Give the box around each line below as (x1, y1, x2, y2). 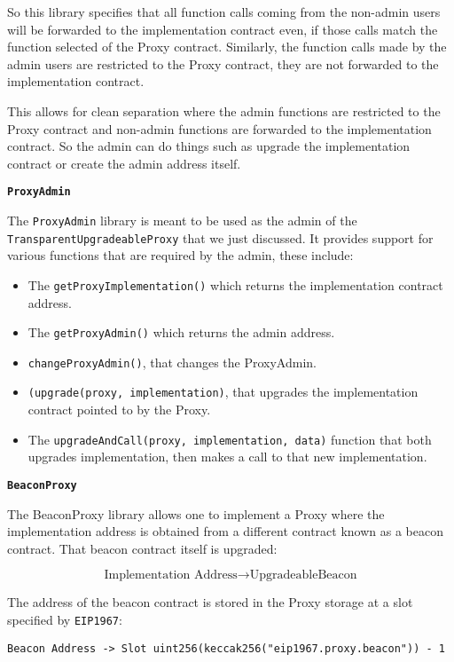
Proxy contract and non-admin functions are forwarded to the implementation (7, 119, 432, 138)
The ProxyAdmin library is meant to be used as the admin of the (7, 211, 357, 229)
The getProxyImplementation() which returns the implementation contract (27, 275, 443, 294)
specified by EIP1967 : (7, 611, 122, 628)
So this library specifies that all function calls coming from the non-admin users (7, 3, 441, 20)
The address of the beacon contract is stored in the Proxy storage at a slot (7, 593, 413, 611)
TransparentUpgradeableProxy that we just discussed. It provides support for (7, 228, 434, 247)
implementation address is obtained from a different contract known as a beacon (7, 522, 443, 540)
